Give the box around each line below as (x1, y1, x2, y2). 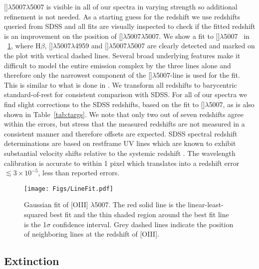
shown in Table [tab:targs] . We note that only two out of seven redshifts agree (4, 109, 244, 119)
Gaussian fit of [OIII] (24, 199, 88, 210)
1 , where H (7, 40, 41, 51)
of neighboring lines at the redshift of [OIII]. (24, 229, 159, 239)
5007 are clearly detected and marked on (131, 40, 255, 51)
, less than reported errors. (38, 167, 120, 178)
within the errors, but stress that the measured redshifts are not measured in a (4, 119, 245, 129)
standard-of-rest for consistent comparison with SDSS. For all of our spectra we (4, 89, 247, 100)
